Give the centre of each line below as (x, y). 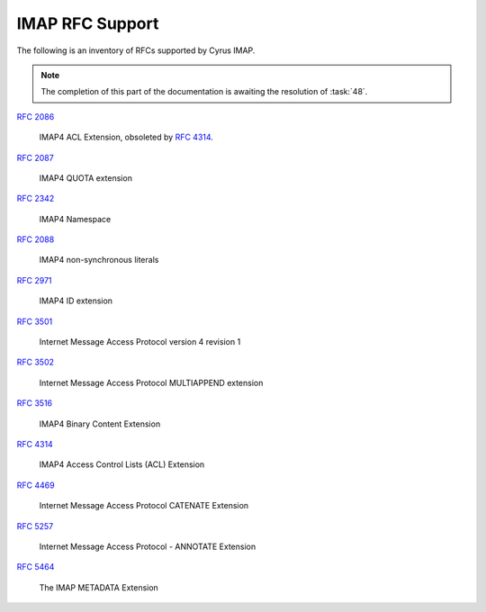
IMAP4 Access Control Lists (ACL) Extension (122, 464)
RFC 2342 (36, 199)
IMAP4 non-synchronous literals (99, 260)
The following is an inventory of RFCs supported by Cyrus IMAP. (136, 50)
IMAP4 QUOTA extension (85, 178)
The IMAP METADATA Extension (99, 587)
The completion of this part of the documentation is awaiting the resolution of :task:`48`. (204, 92)
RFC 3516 (35, 403)
